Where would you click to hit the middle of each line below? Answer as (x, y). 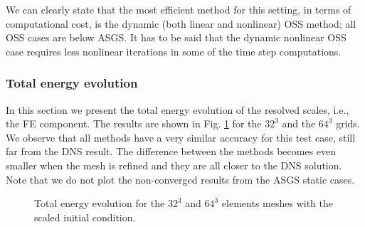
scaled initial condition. (85, 217)
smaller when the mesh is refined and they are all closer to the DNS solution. (174, 165)
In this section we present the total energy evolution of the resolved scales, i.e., (178, 109)
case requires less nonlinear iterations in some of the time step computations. (174, 51)
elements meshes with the (277, 203)
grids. (348, 123)
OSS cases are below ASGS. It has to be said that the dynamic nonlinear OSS (176, 37)
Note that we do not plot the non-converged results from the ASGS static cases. (180, 179)
